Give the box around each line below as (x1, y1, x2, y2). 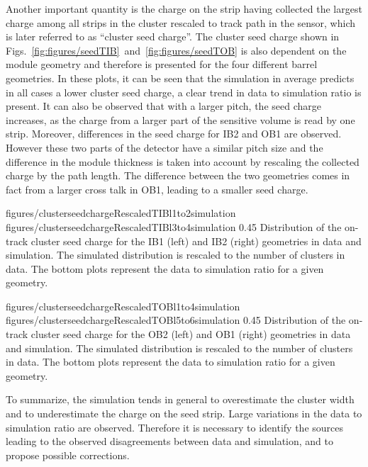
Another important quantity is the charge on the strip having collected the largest (6, 1, 362, 16)
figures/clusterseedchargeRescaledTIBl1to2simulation (6, 206, 236, 220)
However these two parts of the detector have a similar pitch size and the (6, 140, 323, 154)
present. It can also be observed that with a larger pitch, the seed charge (6, 99, 321, 113)
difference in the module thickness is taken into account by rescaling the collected (6, 154, 359, 169)
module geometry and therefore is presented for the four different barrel (6, 57, 318, 72)
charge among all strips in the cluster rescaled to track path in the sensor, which (6, 15, 355, 30)
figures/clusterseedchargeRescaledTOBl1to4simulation (6, 298, 240, 313)
